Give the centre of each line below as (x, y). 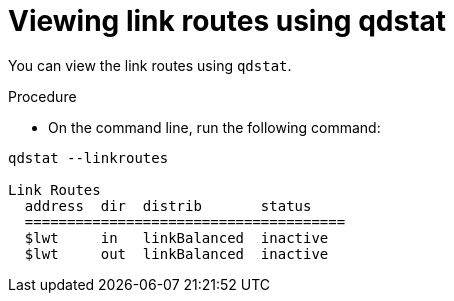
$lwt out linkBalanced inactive (176, 253)
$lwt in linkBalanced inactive (176, 237)
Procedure (42, 96)
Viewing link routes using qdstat (227, 21)
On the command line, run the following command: (214, 127)
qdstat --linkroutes (88, 157)
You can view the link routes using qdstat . (150, 65)
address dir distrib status (168, 205)
